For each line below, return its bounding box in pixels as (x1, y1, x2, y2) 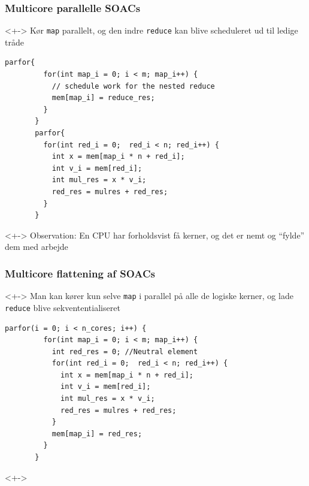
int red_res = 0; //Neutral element (51, 347, 198, 356)
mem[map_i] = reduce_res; (51, 93, 155, 102)
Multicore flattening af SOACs (5, 265, 156, 280)
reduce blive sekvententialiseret (5, 301, 120, 313)
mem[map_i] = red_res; (51, 429, 143, 438)
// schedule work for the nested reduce (51, 81, 215, 90)
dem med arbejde (5, 240, 68, 253)
